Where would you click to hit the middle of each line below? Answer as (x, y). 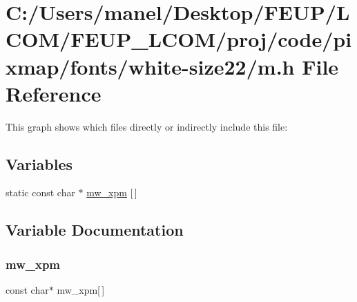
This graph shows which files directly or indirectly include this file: (147, 126)
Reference (54, 93)
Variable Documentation (95, 230)
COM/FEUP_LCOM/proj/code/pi (179, 39)
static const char (40, 192)
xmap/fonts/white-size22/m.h (150, 66)
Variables (39, 163)
